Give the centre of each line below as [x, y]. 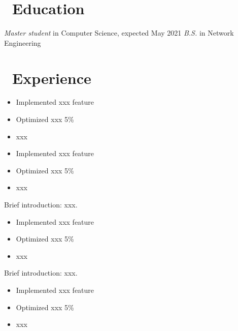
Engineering [23, 42]
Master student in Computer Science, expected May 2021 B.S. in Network [119, 33]
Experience [52, 78]
